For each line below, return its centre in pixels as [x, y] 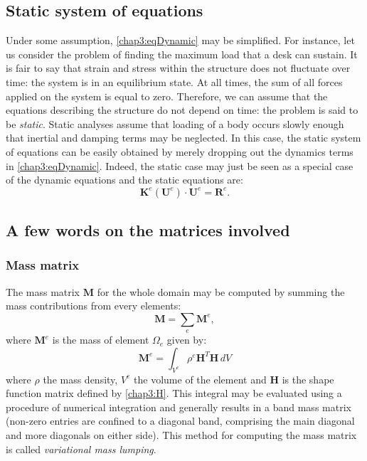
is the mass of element [101, 340]
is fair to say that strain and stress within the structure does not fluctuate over [178, 68]
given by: [187, 340]
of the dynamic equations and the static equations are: [124, 180]
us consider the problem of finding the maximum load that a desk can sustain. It [182, 54]
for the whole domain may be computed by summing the [221, 291]
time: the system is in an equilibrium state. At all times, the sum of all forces [174, 81]
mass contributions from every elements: [94, 306]
